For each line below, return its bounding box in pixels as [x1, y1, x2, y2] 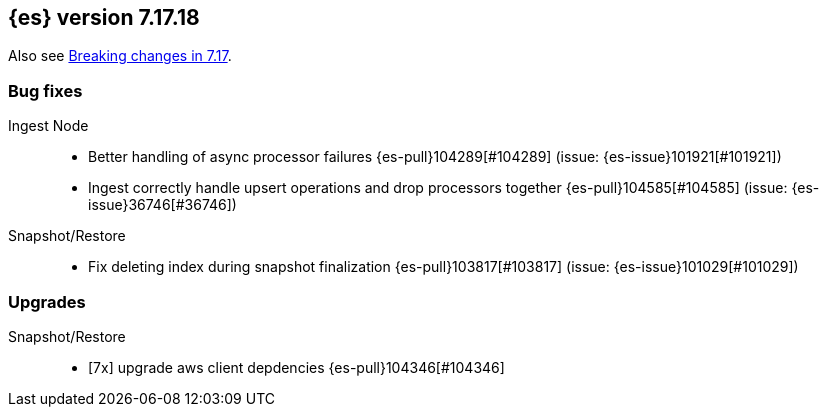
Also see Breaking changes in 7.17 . [8, 47, 232, 65]
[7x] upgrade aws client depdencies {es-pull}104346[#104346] [88, 358, 505, 376]
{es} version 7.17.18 [8, 5, 200, 30]
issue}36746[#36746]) [88, 196, 237, 214]
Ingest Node [8, 117, 89, 135]
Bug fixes [8, 80, 83, 101]
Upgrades [8, 291, 86, 312]
